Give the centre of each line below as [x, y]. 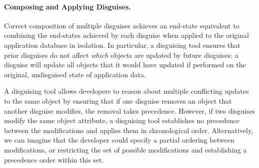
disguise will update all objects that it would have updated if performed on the [125, 65]
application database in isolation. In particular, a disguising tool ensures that [122, 45]
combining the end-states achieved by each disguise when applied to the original [126, 35]
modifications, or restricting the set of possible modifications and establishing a [125, 149]
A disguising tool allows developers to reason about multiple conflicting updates [126, 91]
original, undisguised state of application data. [75, 74]
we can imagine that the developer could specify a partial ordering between [119, 140]
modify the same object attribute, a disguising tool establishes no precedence [122, 120]
